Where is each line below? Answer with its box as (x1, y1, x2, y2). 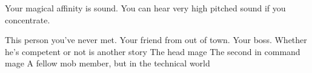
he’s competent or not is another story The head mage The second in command (5, 45, 300, 57)
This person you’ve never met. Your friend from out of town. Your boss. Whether (5, 34, 307, 46)
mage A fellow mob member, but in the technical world (5, 57, 210, 69)
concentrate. (5, 13, 50, 26)
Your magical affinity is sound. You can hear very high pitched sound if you (5, 2, 286, 14)
